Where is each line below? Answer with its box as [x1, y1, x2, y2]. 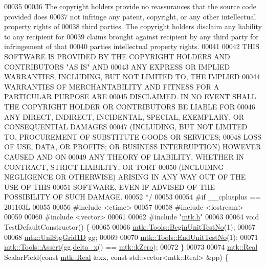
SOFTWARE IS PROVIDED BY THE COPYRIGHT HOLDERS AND [4, 51, 230, 61]
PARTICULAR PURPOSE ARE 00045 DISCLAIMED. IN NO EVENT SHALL [4, 91, 256, 102]
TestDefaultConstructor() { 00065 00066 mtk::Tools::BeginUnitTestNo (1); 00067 [4, 221, 256, 232]
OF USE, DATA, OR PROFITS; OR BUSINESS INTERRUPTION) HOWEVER [4, 141, 261, 152]
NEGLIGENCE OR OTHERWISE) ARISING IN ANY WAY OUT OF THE [4, 171, 246, 182]
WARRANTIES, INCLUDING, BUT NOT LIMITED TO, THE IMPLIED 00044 [4, 71, 260, 82]
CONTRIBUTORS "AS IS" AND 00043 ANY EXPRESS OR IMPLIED [4, 61, 230, 72]
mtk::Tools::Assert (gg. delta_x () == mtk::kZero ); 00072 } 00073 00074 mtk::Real [4, 241, 258, 252]
